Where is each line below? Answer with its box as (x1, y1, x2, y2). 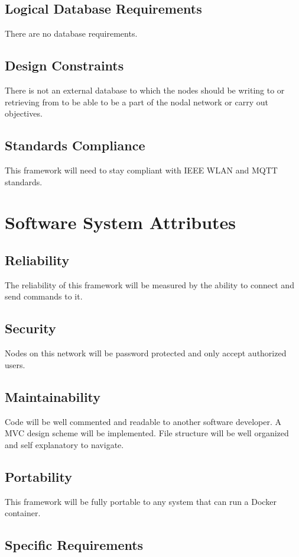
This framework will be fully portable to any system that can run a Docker (5, 495, 277, 507)
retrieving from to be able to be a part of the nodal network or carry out (5, 95, 268, 108)
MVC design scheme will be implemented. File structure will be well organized (5, 427, 289, 439)
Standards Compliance (5, 136, 145, 154)
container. (5, 507, 41, 519)
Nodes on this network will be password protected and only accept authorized (5, 347, 287, 359)
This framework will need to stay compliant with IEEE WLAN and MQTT (5, 163, 278, 176)
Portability (5, 467, 72, 485)
